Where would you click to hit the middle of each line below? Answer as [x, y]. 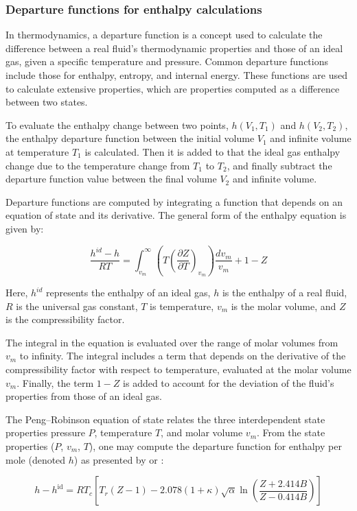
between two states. [47, 102]
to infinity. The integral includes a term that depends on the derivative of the [183, 356]
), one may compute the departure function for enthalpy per [215, 445]
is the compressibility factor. [65, 319]
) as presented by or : [119, 459]
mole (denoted [36, 459]
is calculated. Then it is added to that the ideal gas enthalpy [212, 151]
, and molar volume [202, 432]
